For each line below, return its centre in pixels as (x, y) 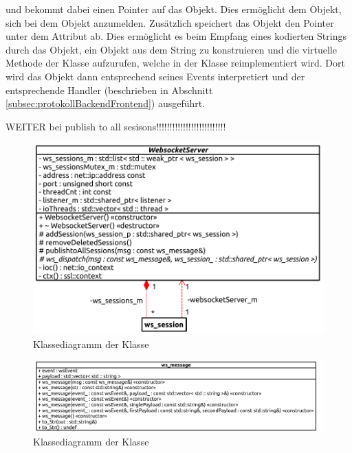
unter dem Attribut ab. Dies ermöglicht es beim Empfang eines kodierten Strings (176, 36)
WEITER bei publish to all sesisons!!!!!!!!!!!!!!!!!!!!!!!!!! (116, 126)
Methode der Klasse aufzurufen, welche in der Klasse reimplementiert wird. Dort (175, 63)
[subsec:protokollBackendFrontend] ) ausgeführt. (106, 103)
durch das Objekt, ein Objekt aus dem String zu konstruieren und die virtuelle (171, 49)
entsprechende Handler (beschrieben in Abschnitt (109, 90)
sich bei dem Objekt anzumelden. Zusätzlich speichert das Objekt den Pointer (170, 22)
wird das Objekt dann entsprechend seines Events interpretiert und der (155, 76)
